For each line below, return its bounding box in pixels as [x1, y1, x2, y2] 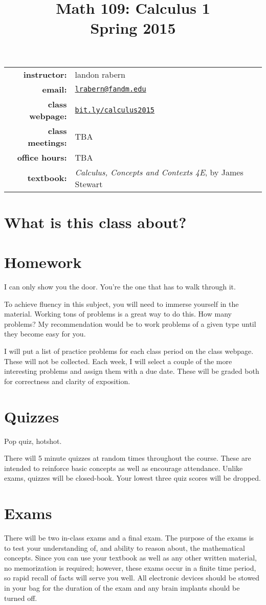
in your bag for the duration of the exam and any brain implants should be [4, 582, 240, 593]
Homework [4, 252, 82, 273]
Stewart [75, 177, 103, 190]
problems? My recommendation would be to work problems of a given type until [4, 318, 256, 329]
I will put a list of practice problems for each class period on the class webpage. [4, 346, 254, 356]
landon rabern [75, 68, 125, 80]
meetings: [28, 136, 67, 148]
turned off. [4, 592, 37, 603]
